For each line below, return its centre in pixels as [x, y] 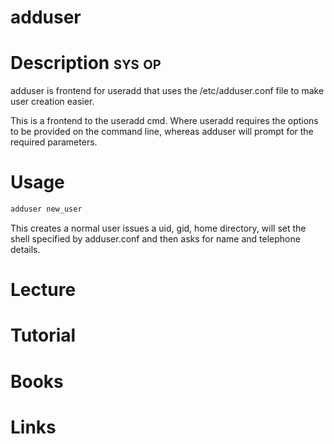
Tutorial [43, 335]
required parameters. [54, 142]
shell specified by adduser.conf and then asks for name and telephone [155, 238]
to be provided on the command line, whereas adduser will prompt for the [162, 132]
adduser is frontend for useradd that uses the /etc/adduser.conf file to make [167, 91]
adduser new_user [46, 209]
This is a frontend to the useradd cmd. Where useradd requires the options [164, 121]
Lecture [43, 290]
